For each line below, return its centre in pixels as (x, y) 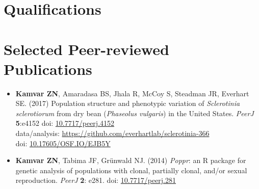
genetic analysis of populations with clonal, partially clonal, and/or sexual (131, 170)
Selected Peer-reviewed (86, 49)
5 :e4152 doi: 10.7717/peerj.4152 (65, 123)
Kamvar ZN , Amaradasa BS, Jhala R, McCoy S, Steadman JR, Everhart (132, 93)
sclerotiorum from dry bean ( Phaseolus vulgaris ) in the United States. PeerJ (135, 113)
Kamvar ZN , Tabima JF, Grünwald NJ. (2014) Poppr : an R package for (131, 160)
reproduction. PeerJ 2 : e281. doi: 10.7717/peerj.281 (96, 180)
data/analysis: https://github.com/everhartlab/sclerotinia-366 (112, 133)
